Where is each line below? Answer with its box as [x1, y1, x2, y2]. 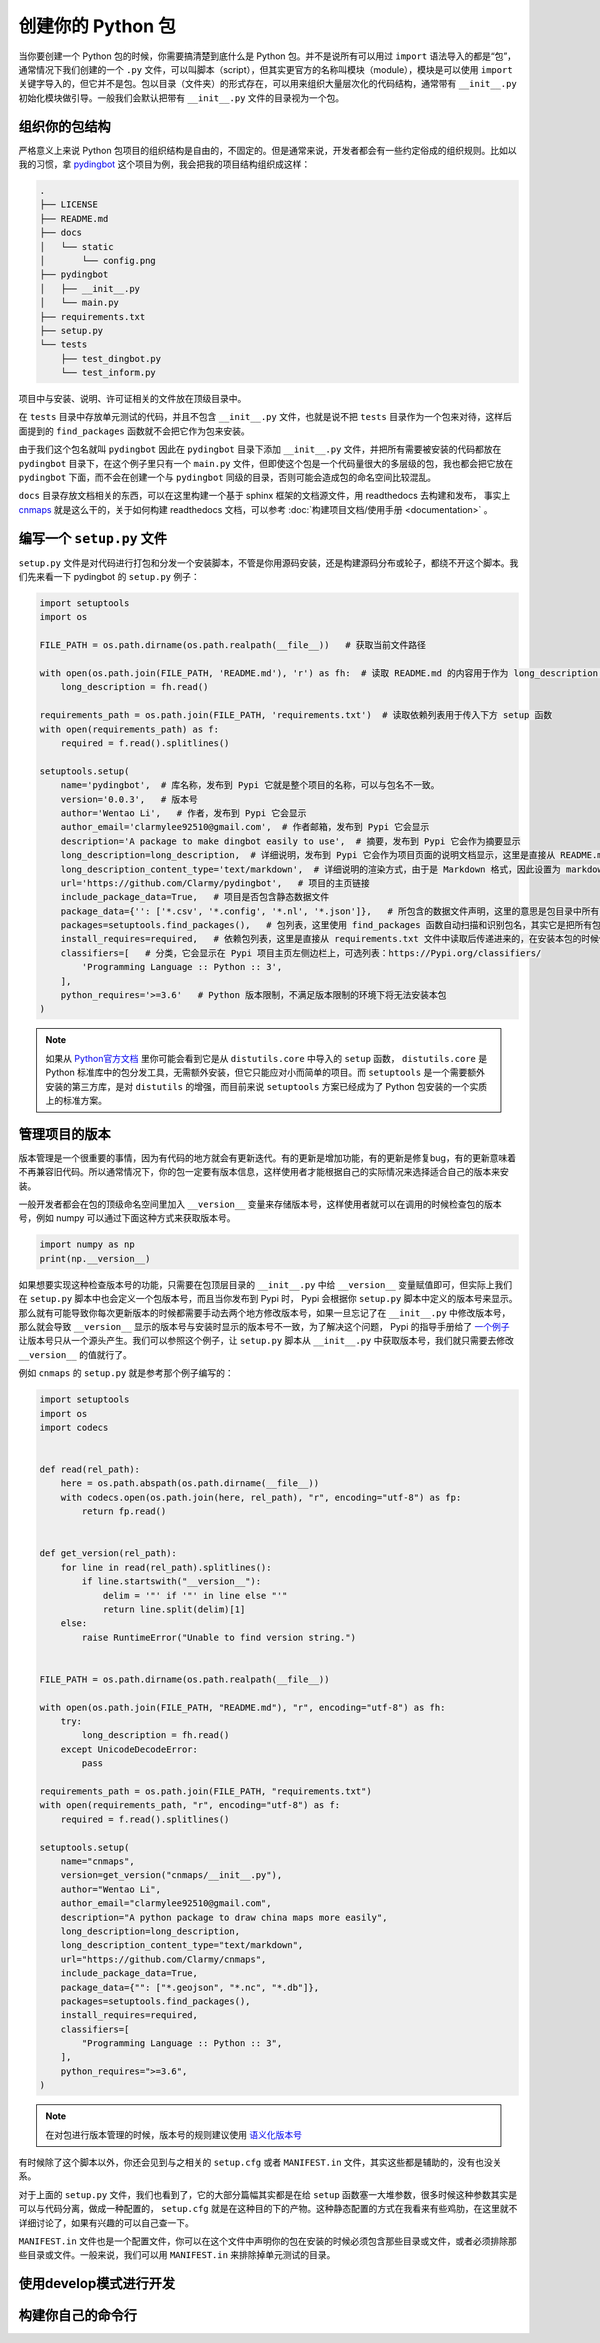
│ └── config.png [39, 255, 157, 266]
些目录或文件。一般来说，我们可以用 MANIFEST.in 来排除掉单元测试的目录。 [18, 2249, 336, 2261]
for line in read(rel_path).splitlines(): [60, 1561, 272, 1573]
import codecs [39, 1421, 109, 1433]
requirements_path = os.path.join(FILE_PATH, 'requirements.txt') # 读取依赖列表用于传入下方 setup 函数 [39, 710, 553, 721]
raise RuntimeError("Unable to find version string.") [81, 1631, 357, 1643]
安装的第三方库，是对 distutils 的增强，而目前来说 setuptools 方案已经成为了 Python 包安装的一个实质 [45, 1080, 488, 1092]
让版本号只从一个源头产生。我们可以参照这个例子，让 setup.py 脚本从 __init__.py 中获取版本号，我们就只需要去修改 [18, 1335, 514, 1347]
